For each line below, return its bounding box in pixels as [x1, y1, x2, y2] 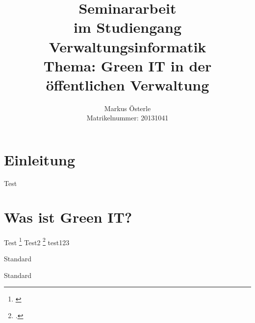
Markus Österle [104, 103, 151, 113]
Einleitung [4, 150, 76, 170]
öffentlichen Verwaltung [46, 74, 209, 94]
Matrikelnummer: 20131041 [86, 113, 169, 123]
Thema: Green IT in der [43, 55, 212, 75]
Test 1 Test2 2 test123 [4, 235, 70, 247]
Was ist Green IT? [4, 207, 132, 227]
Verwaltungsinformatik [49, 36, 206, 56]
